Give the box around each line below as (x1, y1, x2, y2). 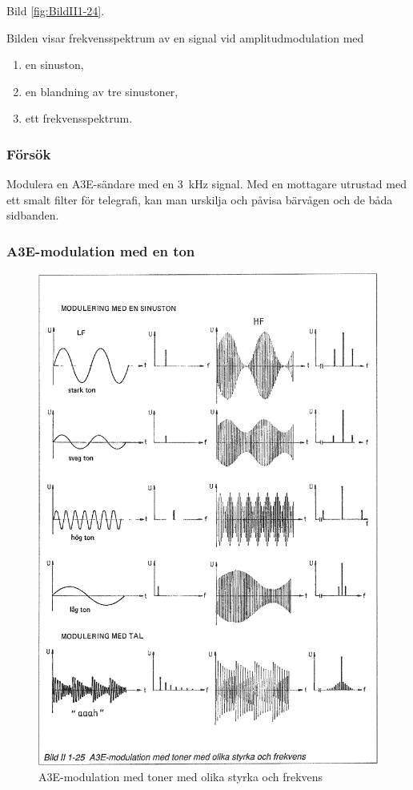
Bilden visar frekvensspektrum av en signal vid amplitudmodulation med (6, 29, 364, 46)
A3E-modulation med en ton (6, 240, 195, 260)
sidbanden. (6, 207, 59, 224)
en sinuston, (25, 56, 84, 73)
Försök (6, 143, 51, 163)
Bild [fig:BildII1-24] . (6, 2, 105, 18)
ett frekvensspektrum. (25, 110, 133, 127)
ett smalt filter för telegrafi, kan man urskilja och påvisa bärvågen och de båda (6, 191, 393, 208)
